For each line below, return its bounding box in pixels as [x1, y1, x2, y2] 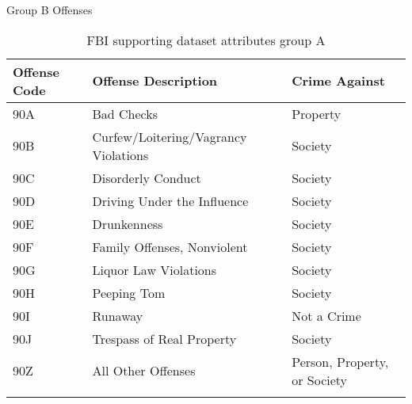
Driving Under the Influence [92, 191, 249, 210]
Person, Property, [292, 352, 389, 371]
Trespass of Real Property [92, 329, 237, 348]
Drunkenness [92, 214, 163, 233]
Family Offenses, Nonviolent [92, 237, 248, 256]
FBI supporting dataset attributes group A [86, 30, 326, 49]
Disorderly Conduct [92, 168, 201, 187]
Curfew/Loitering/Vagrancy [92, 127, 247, 146]
